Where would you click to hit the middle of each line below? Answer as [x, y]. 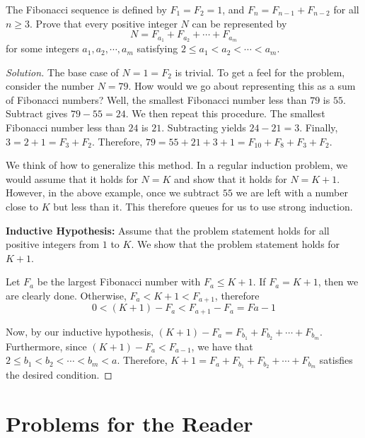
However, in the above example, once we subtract [113, 193]
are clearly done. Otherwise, [66, 295]
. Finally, [319, 128]
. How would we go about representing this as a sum [242, 86]
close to [22, 206]
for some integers [42, 48]
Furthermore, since [46, 346]
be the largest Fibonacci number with [119, 282]
